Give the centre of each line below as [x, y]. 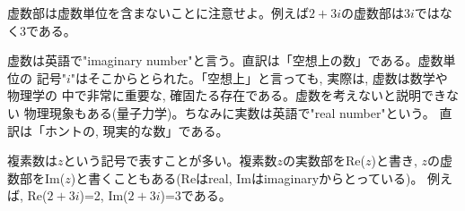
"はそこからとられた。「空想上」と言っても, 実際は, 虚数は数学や [259, 77]
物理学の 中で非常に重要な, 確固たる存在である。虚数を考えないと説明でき [227, 95]
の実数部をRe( [324, 160]
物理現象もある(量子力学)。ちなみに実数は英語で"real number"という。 [229, 112]
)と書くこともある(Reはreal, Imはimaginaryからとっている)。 [247, 177]
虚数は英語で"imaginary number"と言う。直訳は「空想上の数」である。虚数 [225, 60]
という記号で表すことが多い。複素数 [170, 160]
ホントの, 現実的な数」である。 [136, 130]
